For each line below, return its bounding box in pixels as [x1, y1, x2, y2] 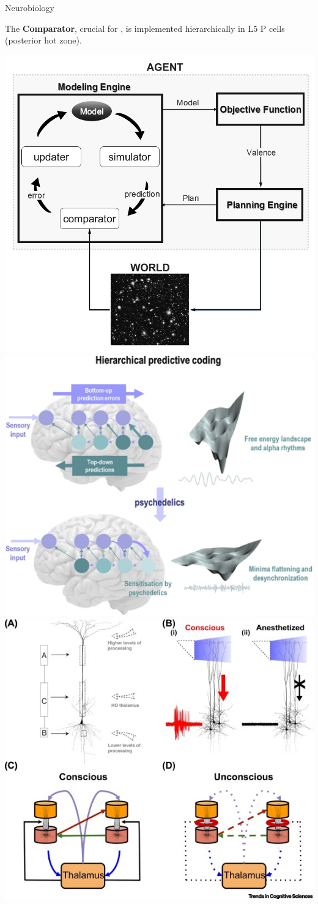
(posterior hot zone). [5, 34, 82, 47]
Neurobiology [5, 1, 54, 13]
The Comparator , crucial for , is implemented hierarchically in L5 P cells [5, 21, 285, 34]
